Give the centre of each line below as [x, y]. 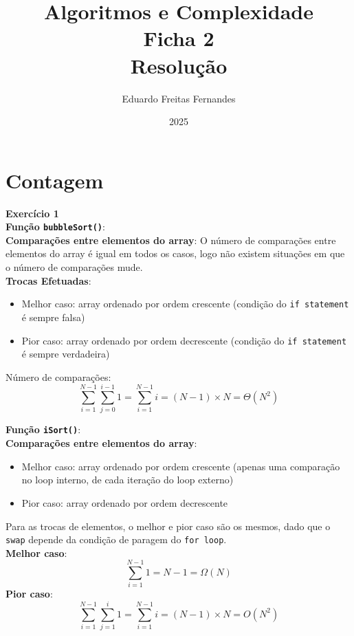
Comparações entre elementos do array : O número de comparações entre [171, 240]
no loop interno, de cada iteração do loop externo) [128, 480]
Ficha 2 [179, 38]
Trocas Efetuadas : [48, 280]
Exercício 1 [32, 213]
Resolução [179, 65]
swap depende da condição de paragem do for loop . [116, 539]
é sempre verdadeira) [66, 354]
